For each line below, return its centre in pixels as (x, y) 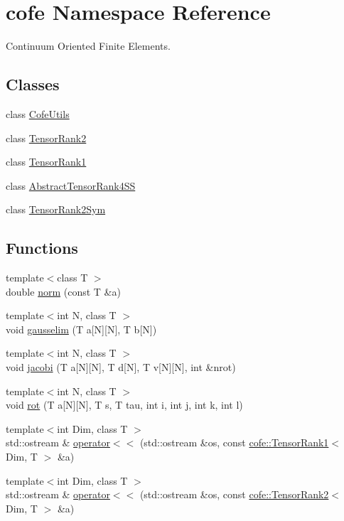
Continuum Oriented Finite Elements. (88, 46)
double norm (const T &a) (63, 291)
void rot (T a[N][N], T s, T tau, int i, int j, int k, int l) (124, 405)
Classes (33, 84)
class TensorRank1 (46, 162)
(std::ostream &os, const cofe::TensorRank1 (234, 442)
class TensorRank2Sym (56, 209)
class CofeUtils (38, 113)
